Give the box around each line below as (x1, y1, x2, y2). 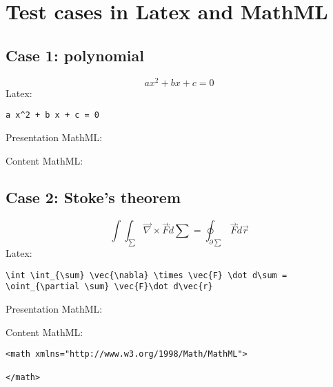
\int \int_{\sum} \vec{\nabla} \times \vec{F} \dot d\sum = (6, 270, 287, 280)
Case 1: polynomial (6, 44, 145, 65)
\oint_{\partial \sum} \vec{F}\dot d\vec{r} (6, 282, 213, 292)
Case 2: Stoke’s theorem (6, 187, 181, 208)
